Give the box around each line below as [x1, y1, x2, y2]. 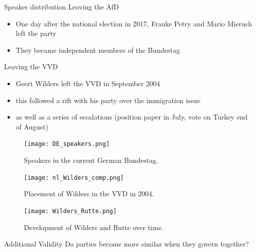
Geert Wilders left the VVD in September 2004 [15, 78, 160, 88]
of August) [15, 121, 48, 131]
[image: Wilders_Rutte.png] [24, 207, 117, 215]
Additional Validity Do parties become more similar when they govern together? [4, 239, 249, 249]
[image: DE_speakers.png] [24, 140, 110, 148]
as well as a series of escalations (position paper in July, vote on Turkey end [15, 112, 248, 122]
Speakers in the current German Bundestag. [24, 155, 158, 165]
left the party [15, 28, 57, 38]
